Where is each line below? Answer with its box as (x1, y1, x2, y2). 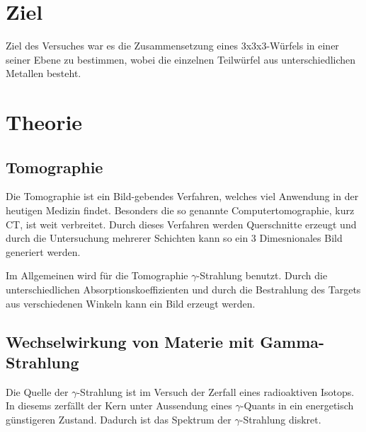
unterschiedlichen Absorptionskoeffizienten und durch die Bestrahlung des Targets (6, 282, 361, 297)
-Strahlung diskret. (239, 412, 321, 427)
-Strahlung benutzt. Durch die (196, 268, 328, 283)
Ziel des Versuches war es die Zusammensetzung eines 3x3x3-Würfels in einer (6, 38, 339, 53)
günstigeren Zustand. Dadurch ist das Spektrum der (6, 412, 231, 427)
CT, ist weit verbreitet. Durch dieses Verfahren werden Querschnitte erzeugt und (6, 216, 357, 231)
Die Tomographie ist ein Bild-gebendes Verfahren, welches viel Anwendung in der (6, 189, 359, 204)
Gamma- (260, 330, 325, 352)
